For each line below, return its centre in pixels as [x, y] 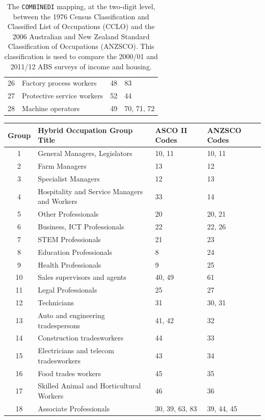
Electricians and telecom [76, 350]
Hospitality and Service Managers [90, 191]
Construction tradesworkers [81, 338]
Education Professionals [75, 252]
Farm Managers [62, 166]
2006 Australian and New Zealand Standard [81, 36]
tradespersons [59, 325]
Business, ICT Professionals [81, 226]
